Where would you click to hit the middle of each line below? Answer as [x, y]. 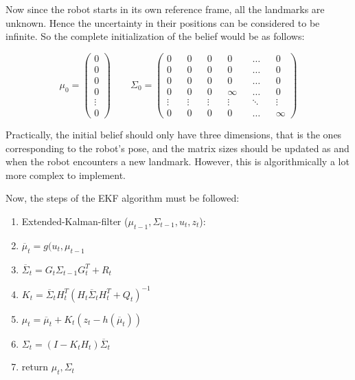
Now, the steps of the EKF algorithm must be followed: [123, 198]
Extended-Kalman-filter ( [75, 221]
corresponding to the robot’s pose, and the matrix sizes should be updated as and [177, 148]
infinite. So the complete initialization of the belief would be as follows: [155, 36]
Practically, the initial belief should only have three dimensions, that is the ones [174, 135]
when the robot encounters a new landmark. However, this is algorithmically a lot [177, 161]
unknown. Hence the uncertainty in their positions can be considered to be [163, 22]
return [35, 367]
